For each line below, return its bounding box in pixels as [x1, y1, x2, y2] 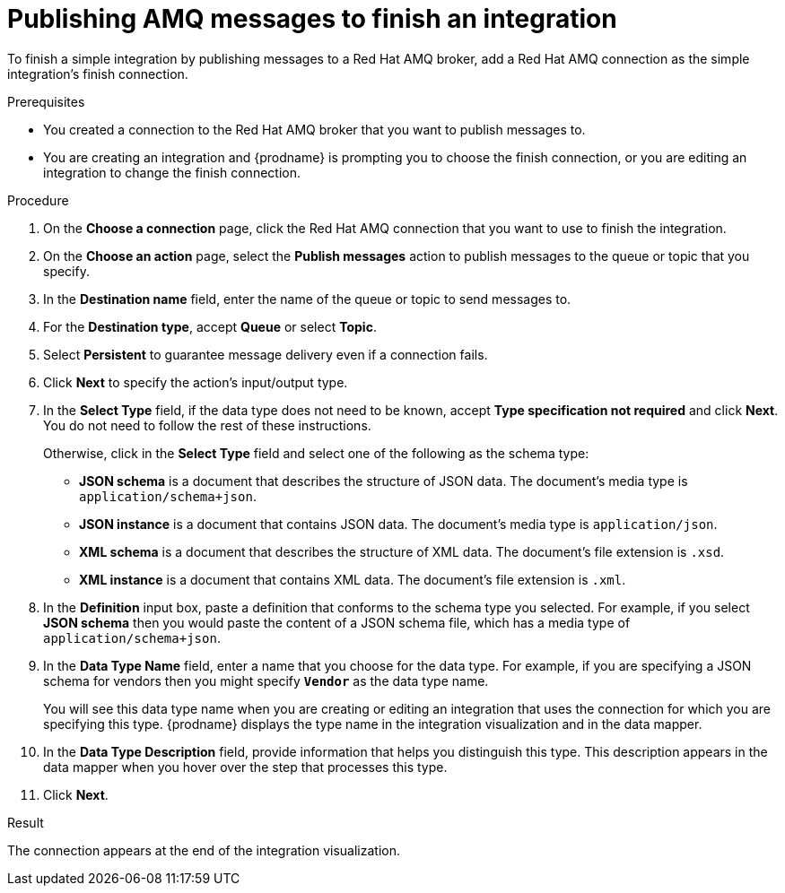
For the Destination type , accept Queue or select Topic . [43, 318, 377, 334]
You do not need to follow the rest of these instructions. [43, 417, 371, 433]
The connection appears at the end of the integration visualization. [7, 842, 400, 858]
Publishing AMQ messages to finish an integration [7, 4, 617, 34]
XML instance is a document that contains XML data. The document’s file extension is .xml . [79, 571, 626, 587]
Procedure [7, 192, 69, 208]
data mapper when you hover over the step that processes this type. [43, 759, 448, 775]
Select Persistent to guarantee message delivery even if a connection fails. [43, 346, 488, 362]
